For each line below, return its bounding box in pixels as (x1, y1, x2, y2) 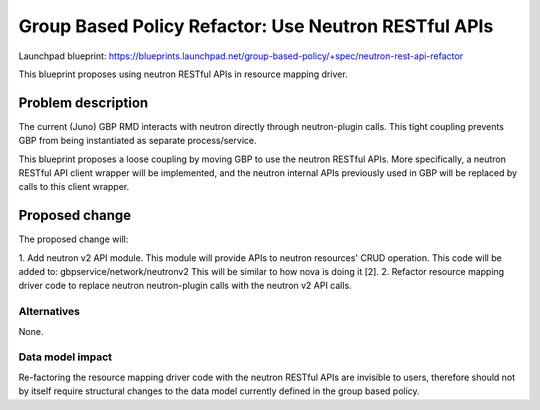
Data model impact (18, 350, 113, 364)
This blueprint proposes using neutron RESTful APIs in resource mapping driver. (18, 68, 349, 80)
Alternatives (18, 305, 80, 319)
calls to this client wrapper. (18, 181, 130, 193)
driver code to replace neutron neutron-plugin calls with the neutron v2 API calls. (18, 280, 352, 292)
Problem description (18, 94, 149, 111)
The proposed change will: (18, 233, 129, 245)
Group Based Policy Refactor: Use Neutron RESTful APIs (18, 15, 494, 37)
